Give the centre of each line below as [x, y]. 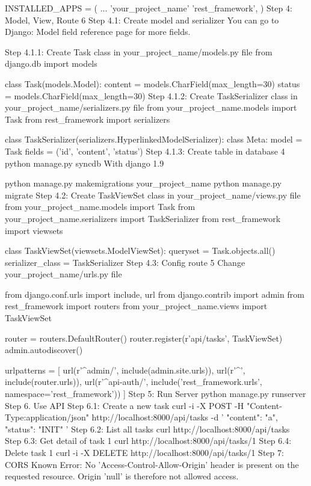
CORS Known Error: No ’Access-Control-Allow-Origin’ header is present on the [152, 464]
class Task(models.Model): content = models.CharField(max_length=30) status [152, 83]
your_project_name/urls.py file [63, 274]
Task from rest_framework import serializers [88, 119]
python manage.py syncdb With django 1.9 [85, 163]
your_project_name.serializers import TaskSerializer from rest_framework [143, 218]
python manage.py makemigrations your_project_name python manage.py [143, 183]
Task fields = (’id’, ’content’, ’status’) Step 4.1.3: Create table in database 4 [145, 151]
